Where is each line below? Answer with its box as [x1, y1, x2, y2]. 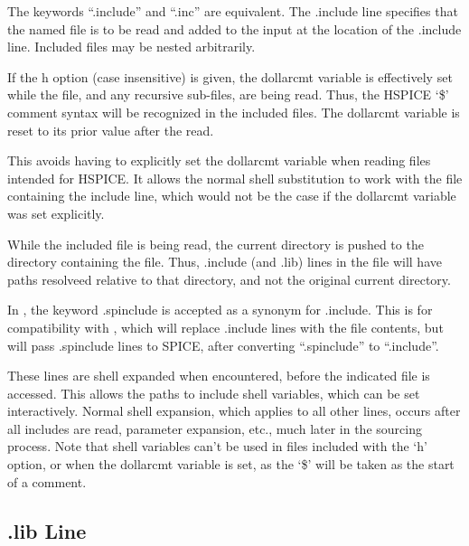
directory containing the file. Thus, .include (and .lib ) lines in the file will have [7, 252, 442, 271]
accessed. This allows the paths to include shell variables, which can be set [7, 383, 420, 402]
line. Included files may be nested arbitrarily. [7, 37, 256, 56]
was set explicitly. [7, 203, 105, 222]
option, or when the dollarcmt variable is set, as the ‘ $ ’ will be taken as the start [7, 455, 455, 474]
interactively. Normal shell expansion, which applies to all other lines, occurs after [7, 401, 461, 420]
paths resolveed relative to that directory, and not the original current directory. [7, 269, 451, 288]
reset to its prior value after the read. [7, 120, 214, 139]
